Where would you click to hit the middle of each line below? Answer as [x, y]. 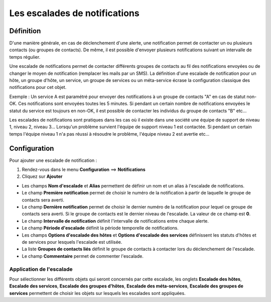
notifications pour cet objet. [38, 87]
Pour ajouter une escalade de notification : [53, 160]
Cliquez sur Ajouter [42, 176]
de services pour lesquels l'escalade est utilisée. [72, 242]
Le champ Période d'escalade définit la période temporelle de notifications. [100, 228]
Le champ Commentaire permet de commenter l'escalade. [83, 256]
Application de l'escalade [41, 269]
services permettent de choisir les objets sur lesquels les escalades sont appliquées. [97, 293]
